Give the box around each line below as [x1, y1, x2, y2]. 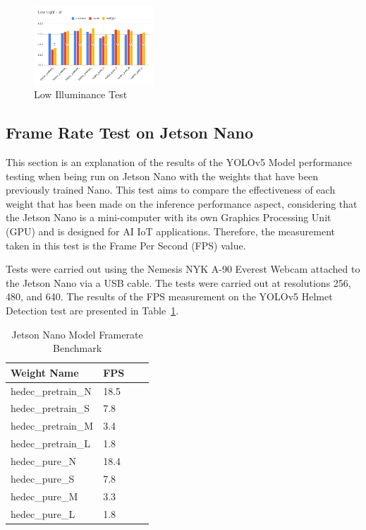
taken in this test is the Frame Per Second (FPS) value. [6, 237, 246, 252]
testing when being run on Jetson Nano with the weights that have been [6, 168, 319, 183]
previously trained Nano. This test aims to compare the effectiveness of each [6, 182, 336, 197]
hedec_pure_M [11, 488, 78, 503]
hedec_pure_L [11, 506, 75, 521]
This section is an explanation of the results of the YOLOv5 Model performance [6, 155, 353, 170]
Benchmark [53, 341, 102, 355]
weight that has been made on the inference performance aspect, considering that [6, 196, 358, 211]
